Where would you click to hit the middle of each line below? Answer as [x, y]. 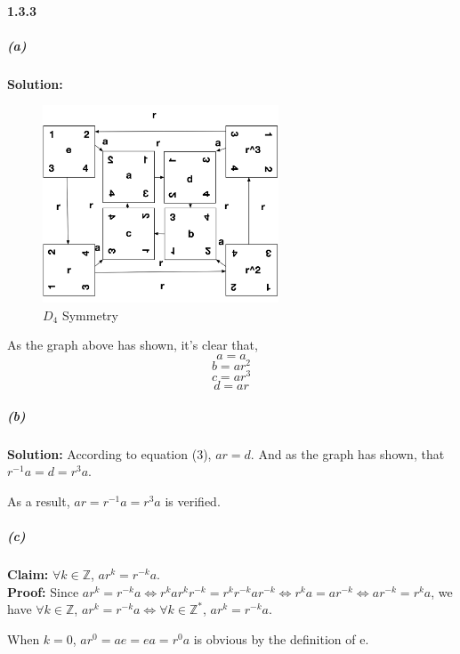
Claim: [28, 574]
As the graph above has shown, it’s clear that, [133, 345]
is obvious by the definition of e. [281, 638]
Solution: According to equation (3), [109, 453]
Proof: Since [43, 591]
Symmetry [90, 315]
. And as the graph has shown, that [347, 453]
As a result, [39, 501]
